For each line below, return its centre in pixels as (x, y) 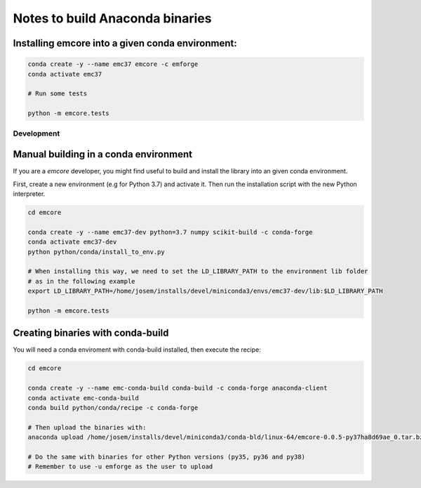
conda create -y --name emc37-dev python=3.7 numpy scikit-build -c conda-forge (170, 232)
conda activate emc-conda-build (83, 398)
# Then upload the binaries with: (87, 427)
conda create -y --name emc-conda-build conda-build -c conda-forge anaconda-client (178, 388)
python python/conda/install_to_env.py (96, 252)
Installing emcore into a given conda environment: (125, 43)
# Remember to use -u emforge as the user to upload (120, 467)
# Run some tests (58, 94)
